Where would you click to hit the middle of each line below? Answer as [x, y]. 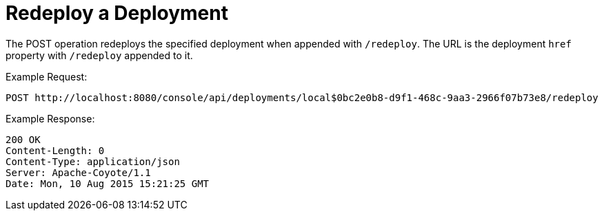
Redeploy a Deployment [117, 13]
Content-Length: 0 [55, 150]
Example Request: [47, 76]
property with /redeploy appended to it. [99, 55]
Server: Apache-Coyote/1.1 [78, 172]
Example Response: [50, 118]
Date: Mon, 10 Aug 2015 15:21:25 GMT [108, 183]
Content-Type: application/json [93, 161]
